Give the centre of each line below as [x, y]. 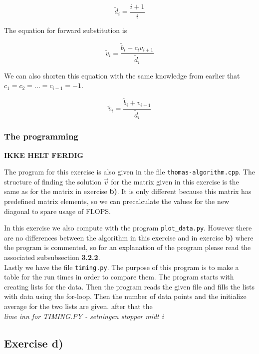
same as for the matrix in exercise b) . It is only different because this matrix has [128, 191]
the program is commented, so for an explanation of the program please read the [128, 247]
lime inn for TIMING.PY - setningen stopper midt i [84, 316]
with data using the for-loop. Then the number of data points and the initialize [125, 296]
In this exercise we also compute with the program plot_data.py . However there [128, 228]
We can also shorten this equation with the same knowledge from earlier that [122, 75]
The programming [41, 136]
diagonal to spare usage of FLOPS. [57, 211]
